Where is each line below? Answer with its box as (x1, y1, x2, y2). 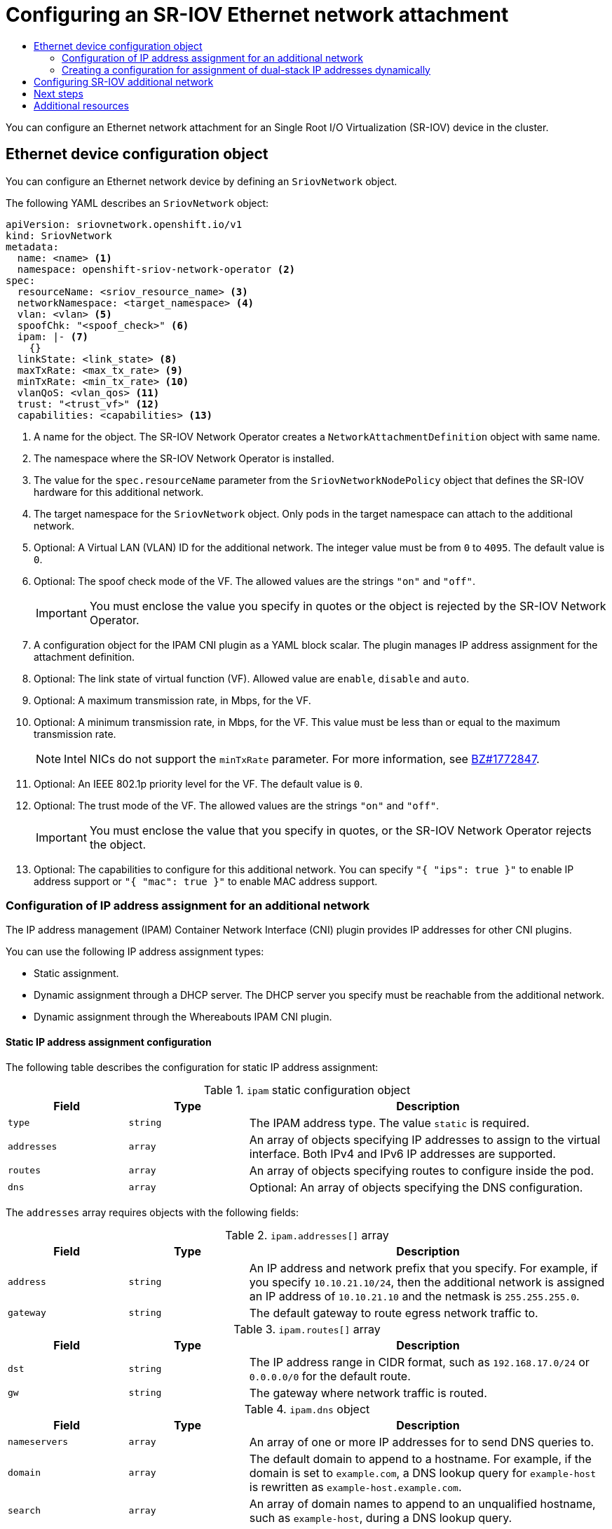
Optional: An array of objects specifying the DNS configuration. (249, 1180, 583, 1194)
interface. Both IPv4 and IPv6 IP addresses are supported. (249, 1146, 556, 1161)
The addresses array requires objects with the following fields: (6, 1206, 299, 1218)
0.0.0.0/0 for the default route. (249, 1368, 411, 1383)
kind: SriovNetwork (6, 229, 112, 241)
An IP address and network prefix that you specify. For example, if (249, 1260, 598, 1275)
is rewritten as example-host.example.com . (249, 1479, 462, 1494)
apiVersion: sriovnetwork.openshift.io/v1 (6, 218, 243, 230)
